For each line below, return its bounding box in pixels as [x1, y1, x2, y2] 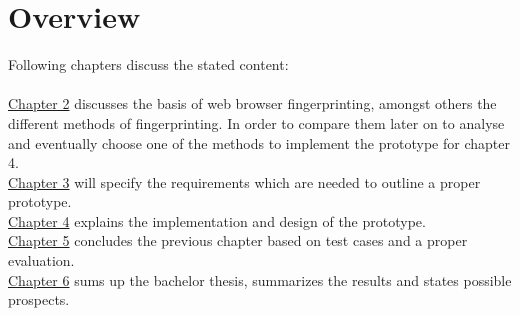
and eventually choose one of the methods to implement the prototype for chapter [8, 132, 510, 153]
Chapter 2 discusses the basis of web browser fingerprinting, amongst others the [8, 93, 497, 114]
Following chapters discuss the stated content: [8, 54, 289, 75]
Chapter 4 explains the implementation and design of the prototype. [8, 210, 426, 231]
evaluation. [8, 250, 75, 271]
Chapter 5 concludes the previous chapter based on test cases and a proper [8, 230, 468, 251]
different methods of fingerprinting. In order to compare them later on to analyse [8, 112, 505, 133]
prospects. [8, 289, 70, 310]
